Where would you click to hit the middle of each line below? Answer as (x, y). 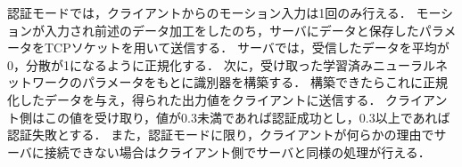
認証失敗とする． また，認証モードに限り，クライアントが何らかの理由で (221, 135)
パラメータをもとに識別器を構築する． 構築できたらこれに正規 (264, 82)
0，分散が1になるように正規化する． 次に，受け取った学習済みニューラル (221, 64)
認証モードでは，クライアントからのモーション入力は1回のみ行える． (210, 12)
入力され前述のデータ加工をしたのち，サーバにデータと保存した (231, 30)
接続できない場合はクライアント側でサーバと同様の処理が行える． (237, 151)
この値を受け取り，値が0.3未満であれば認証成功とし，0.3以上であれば (247, 117)
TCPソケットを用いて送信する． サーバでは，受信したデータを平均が (247, 48)
